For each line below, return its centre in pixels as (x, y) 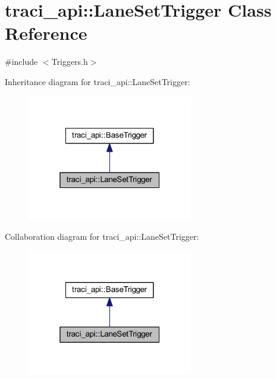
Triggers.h (70, 62)
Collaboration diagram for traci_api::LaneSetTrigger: (102, 236)
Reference (46, 33)
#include (21, 62)
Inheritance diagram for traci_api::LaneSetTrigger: (98, 81)
